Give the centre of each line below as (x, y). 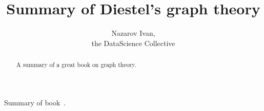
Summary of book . (35, 102)
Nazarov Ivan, (133, 33)
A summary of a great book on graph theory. (76, 65)
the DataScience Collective (133, 43)
